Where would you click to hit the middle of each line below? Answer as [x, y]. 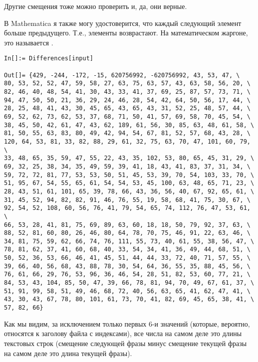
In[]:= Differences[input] [49, 59]
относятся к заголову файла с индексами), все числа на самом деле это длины [123, 333]
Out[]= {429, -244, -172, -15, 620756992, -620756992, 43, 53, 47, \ [122, 75]
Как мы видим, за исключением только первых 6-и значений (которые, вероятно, [127, 323]
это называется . [29, 42]
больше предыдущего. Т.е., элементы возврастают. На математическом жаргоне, [126, 33]
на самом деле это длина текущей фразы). [68, 353]
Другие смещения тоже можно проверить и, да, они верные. [96, 6]
